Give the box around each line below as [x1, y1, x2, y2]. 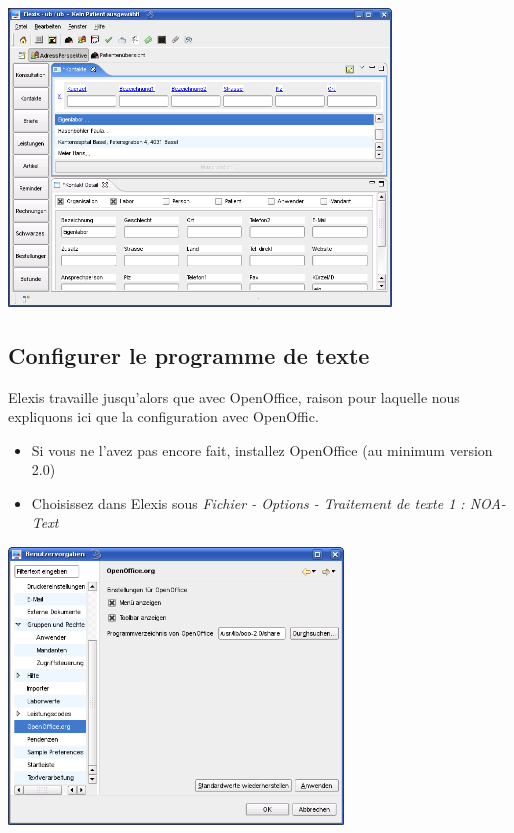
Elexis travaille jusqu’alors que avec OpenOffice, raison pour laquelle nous [8, 386, 460, 407]
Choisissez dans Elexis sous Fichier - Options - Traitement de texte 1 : [31, 492, 465, 513]
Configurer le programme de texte [8, 339, 370, 370]
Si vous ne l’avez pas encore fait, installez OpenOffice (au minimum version [31, 439, 493, 460]
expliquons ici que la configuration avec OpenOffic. [8, 406, 319, 427]
